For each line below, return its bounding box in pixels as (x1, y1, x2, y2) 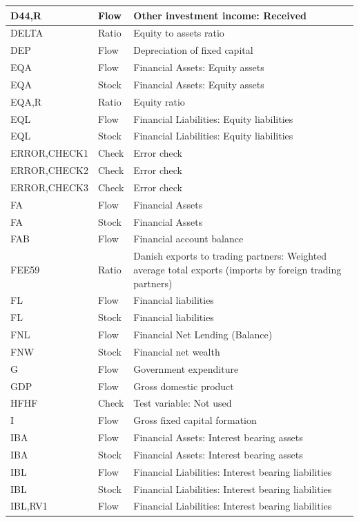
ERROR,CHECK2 (10, 163, 88, 177)
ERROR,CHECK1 (10, 146, 88, 160)
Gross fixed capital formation (133, 413, 257, 427)
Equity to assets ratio (133, 26, 224, 40)
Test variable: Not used (133, 396, 232, 410)
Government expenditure (133, 361, 239, 376)
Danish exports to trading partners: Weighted (133, 249, 327, 263)
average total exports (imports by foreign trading (133, 262, 342, 276)
